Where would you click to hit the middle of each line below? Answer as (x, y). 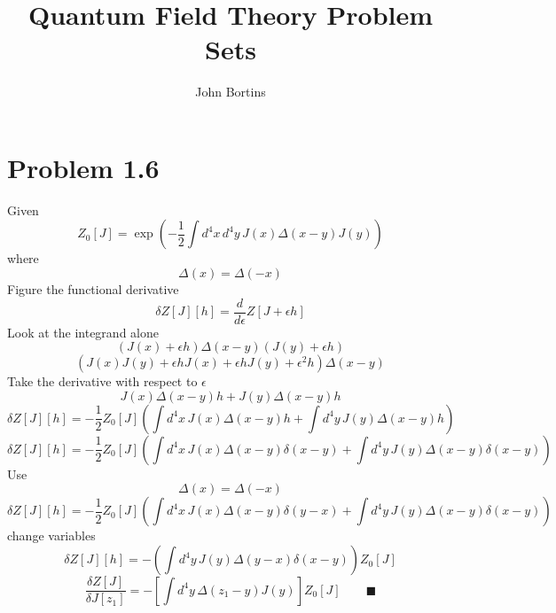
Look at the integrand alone (83, 332)
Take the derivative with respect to (102, 381)
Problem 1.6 (83, 167)
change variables (51, 535)
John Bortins (231, 92)
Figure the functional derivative (93, 289)
